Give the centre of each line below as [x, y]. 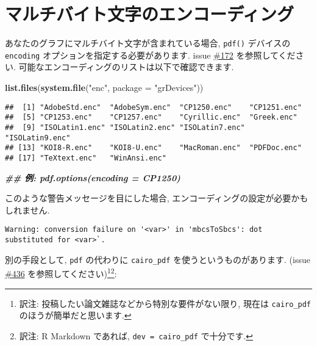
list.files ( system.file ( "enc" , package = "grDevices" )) [104, 88]
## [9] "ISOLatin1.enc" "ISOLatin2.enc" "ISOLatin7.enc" [125, 127]
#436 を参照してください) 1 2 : [61, 272]
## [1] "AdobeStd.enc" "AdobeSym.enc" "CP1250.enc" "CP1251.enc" [153, 107]
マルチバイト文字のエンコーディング [150, 14]
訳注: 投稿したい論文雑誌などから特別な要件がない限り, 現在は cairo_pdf [165, 303]
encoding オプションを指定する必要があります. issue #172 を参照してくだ [150, 55]
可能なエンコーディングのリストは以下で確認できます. [126, 67]
